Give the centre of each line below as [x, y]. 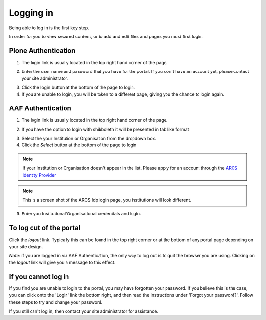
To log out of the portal [45, 228]
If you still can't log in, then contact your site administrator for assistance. [84, 311]
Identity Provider [39, 175]
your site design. [26, 247]
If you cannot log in [39, 276]
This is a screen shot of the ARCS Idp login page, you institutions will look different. [107, 200]
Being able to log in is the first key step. [49, 28]
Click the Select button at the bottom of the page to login [79, 145]
